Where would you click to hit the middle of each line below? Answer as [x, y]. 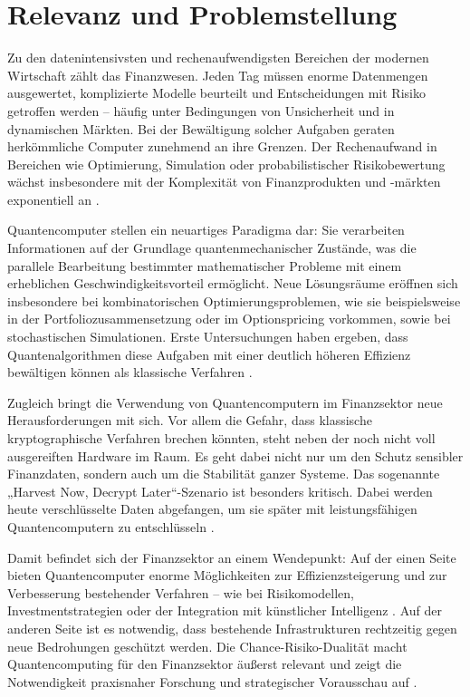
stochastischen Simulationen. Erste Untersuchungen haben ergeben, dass [208, 337]
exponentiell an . [53, 199]
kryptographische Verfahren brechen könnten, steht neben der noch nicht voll [221, 438]
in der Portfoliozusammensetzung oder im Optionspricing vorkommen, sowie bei [229, 319]
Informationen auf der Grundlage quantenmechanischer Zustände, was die [212, 248]
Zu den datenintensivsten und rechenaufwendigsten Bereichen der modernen [218, 58]
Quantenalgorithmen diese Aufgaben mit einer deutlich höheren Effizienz [209, 354]
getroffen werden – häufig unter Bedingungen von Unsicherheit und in [201, 110]
